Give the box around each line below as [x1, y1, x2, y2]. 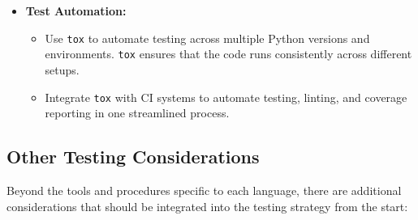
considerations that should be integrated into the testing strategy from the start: [6, 197, 408, 214]
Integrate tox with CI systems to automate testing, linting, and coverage [45, 88, 407, 105]
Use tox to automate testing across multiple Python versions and [45, 29, 370, 46]
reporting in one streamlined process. [45, 104, 230, 121]
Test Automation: [25, 2, 127, 19]
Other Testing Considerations [6, 144, 260, 169]
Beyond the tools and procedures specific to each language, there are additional [6, 181, 402, 198]
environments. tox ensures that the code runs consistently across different [45, 45, 412, 62]
